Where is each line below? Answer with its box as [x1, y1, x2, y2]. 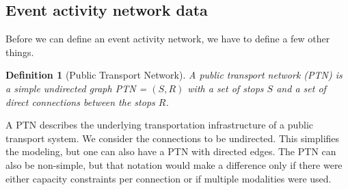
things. [5, 44, 34, 59]
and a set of [276, 81, 326, 95]
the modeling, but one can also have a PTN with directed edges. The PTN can [5, 144, 336, 159]
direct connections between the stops [5, 94, 155, 109]
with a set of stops [187, 81, 264, 95]
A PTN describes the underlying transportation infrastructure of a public [5, 118, 314, 132]
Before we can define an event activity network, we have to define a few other [5, 31, 330, 46]
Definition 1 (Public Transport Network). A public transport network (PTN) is [5, 68, 343, 82]
